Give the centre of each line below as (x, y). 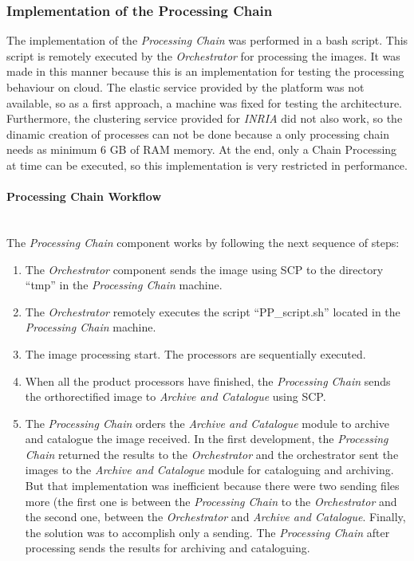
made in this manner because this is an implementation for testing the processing (205, 71)
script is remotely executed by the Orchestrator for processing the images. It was (203, 55)
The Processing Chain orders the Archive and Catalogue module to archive (207, 423)
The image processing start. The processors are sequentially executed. (195, 353)
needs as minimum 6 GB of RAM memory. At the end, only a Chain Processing (202, 149)
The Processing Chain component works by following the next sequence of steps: (203, 242)
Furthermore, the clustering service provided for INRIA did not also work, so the (205, 118)
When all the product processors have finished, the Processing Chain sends (208, 381)
